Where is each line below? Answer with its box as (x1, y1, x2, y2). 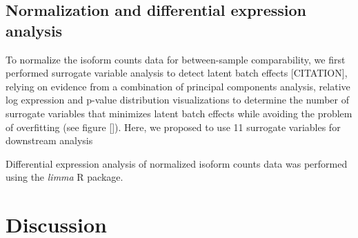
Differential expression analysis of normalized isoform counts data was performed (6, 156, 348, 170)
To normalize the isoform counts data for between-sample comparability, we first (6, 52, 346, 66)
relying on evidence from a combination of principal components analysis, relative (6, 79, 350, 93)
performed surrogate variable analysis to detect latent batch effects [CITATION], (6, 66, 348, 80)
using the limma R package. (6, 170, 123, 184)
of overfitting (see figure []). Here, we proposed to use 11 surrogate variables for (6, 119, 341, 134)
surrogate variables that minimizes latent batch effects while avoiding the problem (6, 106, 352, 120)
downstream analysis (6, 133, 93, 148)
